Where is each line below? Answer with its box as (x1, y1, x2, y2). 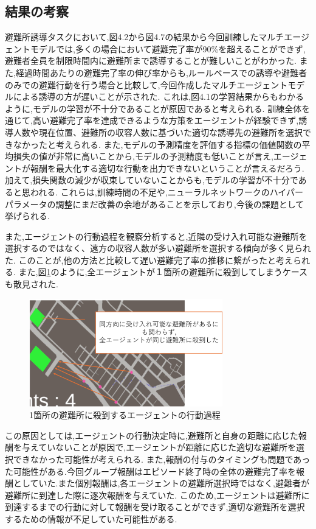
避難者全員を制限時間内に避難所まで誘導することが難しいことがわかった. (5, 54, 297, 67)
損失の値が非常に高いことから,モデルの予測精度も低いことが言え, (13, 150, 273, 163)
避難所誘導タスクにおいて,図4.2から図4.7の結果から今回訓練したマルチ (5, 30, 284, 43)
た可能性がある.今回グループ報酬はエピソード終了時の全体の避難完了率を (5, 464, 297, 477)
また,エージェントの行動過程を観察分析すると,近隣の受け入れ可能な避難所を (5, 229, 307, 242)
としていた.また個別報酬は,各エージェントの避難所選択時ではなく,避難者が (13, 477, 309, 489)
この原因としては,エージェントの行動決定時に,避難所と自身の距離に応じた (5, 429, 298, 441)
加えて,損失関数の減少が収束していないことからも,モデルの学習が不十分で (5, 173, 298, 186)
